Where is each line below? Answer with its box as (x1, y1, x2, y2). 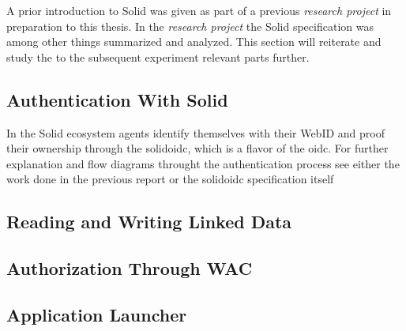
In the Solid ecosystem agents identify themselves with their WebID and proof (6, 124, 385, 141)
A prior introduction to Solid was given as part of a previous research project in (6, 2, 392, 18)
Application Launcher (6, 302, 187, 326)
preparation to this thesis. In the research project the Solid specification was (6, 17, 374, 34)
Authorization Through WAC (6, 256, 253, 280)
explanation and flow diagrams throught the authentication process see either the (6, 155, 400, 171)
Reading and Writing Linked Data (6, 209, 292, 234)
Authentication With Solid (6, 87, 228, 111)
